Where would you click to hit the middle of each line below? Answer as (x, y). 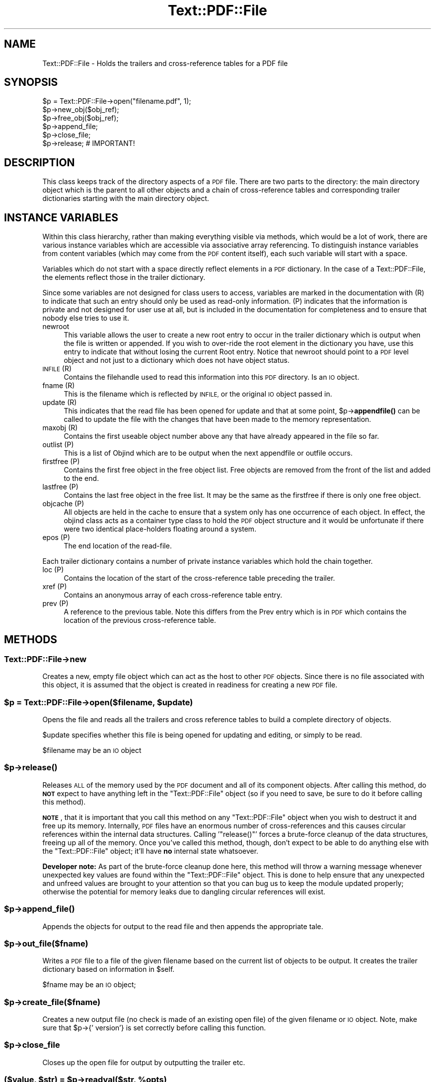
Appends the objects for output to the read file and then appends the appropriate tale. (183, 926)
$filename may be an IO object (92, 750)
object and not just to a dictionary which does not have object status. (177, 360)
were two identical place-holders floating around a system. (160, 529)
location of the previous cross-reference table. (140, 620)
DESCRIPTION (39, 162)
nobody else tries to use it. (86, 318)
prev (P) (55, 604)
